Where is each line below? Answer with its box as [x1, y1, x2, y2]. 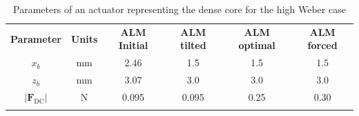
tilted [179, 38, 206, 52]
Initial [118, 38, 148, 52]
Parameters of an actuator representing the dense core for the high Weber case [13, 2, 346, 16]
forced [307, 38, 338, 52]
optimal [238, 38, 275, 52]
